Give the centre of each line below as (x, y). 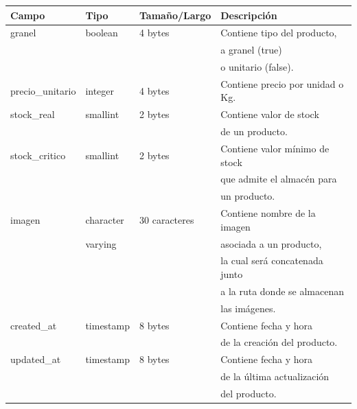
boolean (102, 33)
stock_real (33, 114)
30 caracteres (167, 219)
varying (101, 243)
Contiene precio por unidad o (282, 83)
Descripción (249, 15)
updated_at (36, 359)
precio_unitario (43, 90)
